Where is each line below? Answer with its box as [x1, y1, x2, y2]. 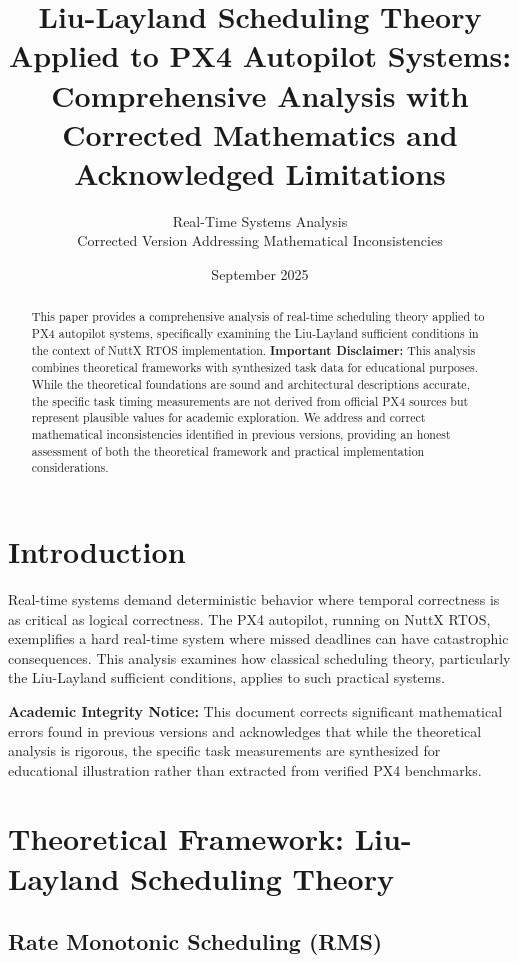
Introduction [8, 531, 186, 572]
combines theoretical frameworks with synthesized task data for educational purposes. [31, 359, 478, 376]
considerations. [31, 459, 109, 476]
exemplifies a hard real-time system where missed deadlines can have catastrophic [8, 628, 509, 649]
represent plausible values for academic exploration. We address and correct [31, 409, 426, 426]
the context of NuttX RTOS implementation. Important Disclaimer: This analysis [31, 341, 476, 359]
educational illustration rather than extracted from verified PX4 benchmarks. [8, 759, 482, 780]
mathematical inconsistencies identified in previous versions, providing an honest [31, 426, 451, 443]
